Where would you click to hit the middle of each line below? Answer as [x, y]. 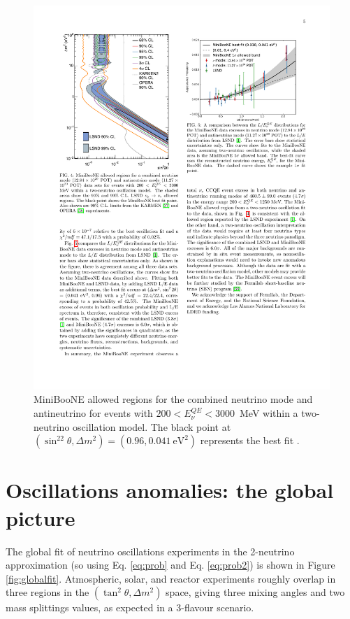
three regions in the [48, 592]
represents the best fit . [250, 440]
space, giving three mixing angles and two [255, 592]
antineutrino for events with [93, 413]
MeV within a [269, 413]
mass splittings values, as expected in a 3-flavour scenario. [130, 607]
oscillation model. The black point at [152, 426]
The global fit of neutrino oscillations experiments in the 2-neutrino [150, 551]
